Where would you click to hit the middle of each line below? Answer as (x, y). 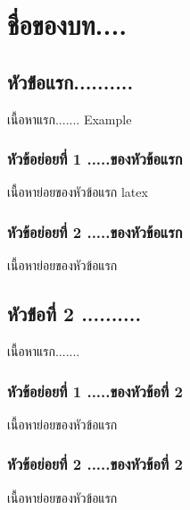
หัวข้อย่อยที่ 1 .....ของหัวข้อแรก (95, 159)
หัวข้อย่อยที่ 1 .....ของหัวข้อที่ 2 (95, 391)
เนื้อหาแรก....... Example (70, 119)
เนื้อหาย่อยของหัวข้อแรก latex (78, 192)
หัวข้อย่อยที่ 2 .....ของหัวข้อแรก (95, 231)
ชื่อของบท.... (67, 25)
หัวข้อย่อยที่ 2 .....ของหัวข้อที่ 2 (95, 464)
